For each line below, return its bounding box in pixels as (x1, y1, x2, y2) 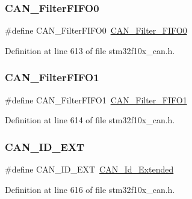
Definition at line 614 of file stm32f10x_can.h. (5, 114, 175, 126)
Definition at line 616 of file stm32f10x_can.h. (5, 183, 175, 195)
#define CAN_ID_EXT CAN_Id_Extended (5, 163, 174, 176)
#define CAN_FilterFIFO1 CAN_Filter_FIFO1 (5, 93, 187, 106)
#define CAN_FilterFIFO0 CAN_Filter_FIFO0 (5, 24, 187, 37)
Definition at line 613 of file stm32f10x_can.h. (5, 44, 175, 57)
